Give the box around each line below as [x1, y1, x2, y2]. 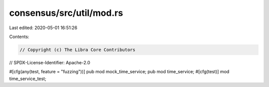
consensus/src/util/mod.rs [9, 7, 123, 18]
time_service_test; [9, 76, 47, 82]
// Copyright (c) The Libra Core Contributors [19, 47, 135, 52]
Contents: [9, 34, 29, 40]
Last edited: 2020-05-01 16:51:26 [9, 25, 77, 31]
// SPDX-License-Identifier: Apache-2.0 [9, 59, 91, 65]
